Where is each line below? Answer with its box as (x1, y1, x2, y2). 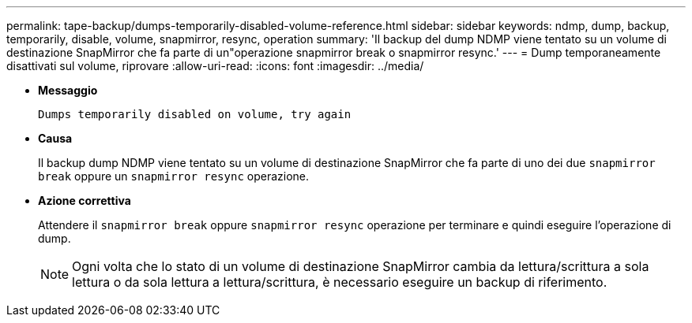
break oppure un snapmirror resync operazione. (38, 169, 310, 183)
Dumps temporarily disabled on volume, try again (38, 108, 352, 121)
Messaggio (38, 84, 98, 97)
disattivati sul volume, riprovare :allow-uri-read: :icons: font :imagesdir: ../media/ (6, 59, 424, 72)
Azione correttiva (38, 194, 131, 207)
